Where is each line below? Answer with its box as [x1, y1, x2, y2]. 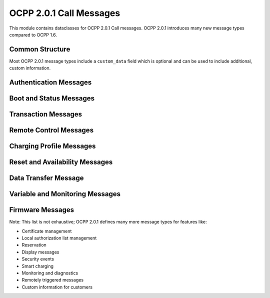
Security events [21, 256, 54, 262]
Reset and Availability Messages [9, 158, 113, 166]
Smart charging [21, 263, 54, 269]
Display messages [21, 249, 59, 255]
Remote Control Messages [9, 126, 94, 134]
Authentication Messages [9, 78, 92, 87]
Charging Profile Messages [9, 142, 96, 150]
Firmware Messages [9, 205, 74, 214]
